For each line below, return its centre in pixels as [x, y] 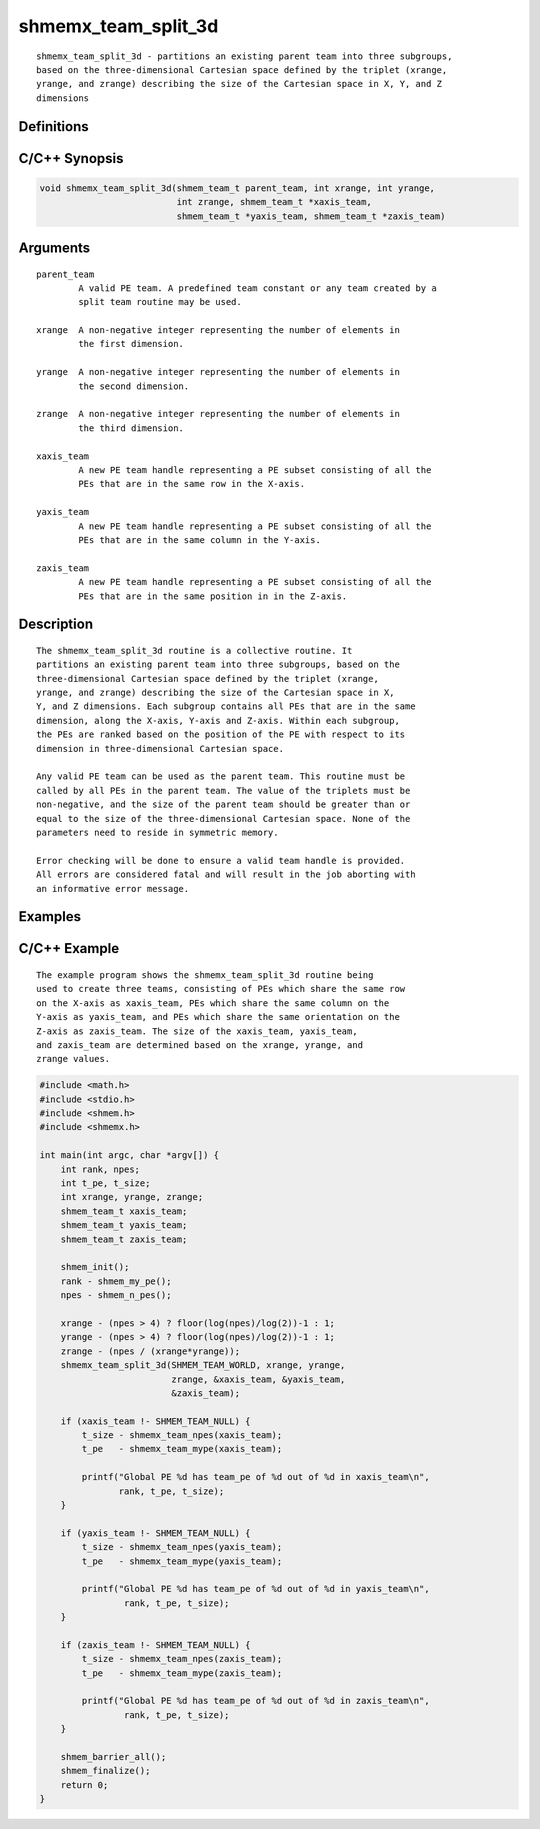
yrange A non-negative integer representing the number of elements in [218, 372]
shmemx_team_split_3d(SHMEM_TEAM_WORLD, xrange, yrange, [203, 1365]
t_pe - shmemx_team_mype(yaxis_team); [182, 1561]
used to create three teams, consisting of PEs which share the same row [221, 989]
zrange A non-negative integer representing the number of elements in [218, 414]
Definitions [53, 126]
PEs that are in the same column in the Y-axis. [200, 539]
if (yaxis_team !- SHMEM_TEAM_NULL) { [155, 1533]
